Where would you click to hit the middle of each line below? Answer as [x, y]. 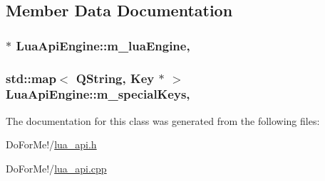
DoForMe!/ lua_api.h [51, 144]
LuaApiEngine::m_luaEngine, [103, 45]
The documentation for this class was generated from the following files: [163, 120]
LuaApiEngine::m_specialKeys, [98, 94]
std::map [31, 78]
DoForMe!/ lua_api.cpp [56, 168]
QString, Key [115, 78]
